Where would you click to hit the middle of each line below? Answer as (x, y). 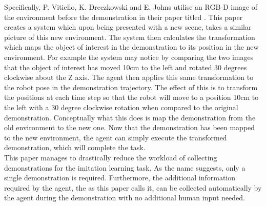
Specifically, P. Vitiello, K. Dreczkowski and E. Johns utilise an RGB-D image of (131, 7)
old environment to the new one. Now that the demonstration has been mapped (130, 127)
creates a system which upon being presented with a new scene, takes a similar (128, 27)
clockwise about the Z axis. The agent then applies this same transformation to (129, 77)
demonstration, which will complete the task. (75, 147)
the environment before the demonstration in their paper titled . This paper (124, 17)
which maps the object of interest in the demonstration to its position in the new (131, 47)
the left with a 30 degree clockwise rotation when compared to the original (121, 107)
